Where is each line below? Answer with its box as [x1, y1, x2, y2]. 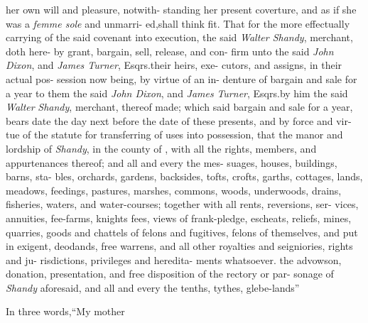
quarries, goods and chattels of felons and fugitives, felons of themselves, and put [6, 224, 358, 239]
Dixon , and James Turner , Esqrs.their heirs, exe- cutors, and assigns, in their [6, 58, 342, 72]
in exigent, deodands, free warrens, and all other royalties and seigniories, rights [6, 239, 353, 253]
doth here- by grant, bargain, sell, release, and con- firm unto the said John [6, 43, 334, 58]
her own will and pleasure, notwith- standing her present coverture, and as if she [6, 2, 357, 16]
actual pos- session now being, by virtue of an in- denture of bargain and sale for [6, 71, 357, 86]
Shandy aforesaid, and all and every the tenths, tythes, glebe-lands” [6, 280, 300, 295]
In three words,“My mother [6, 304, 125, 319]
